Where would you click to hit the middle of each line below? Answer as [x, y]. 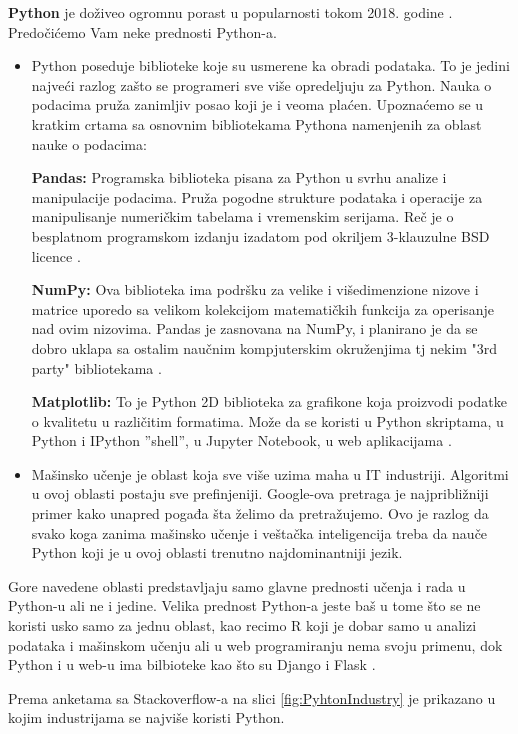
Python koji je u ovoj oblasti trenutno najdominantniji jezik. [217, 552]
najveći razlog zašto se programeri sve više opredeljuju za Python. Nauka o [261, 84]
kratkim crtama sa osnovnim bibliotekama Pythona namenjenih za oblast [256, 123]
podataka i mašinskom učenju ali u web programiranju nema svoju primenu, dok [255, 644]
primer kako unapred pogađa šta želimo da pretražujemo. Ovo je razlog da [260, 513]
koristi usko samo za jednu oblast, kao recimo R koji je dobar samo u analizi [242, 625]
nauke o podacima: [89, 143]
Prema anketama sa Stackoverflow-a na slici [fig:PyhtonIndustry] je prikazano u [252, 697]
